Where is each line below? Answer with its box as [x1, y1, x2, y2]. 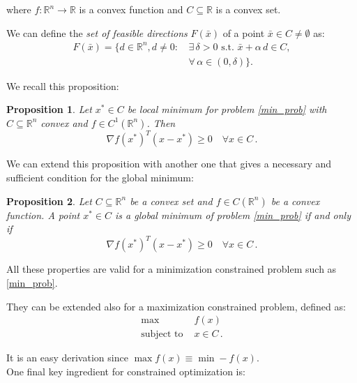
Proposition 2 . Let [6, 193, 92, 208]
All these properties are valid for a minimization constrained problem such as [6, 262, 337, 276]
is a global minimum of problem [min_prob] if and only [115, 207, 351, 222]
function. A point [6, 207, 80, 222]
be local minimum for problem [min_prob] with [127, 102, 327, 117]
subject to [141, 329, 183, 340]
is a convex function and [79, 2, 183, 16]
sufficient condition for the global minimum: [6, 170, 194, 185]
